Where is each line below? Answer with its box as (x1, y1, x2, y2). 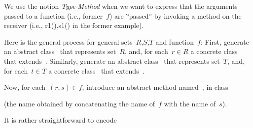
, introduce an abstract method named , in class (82, 82, 228, 92)
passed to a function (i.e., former (4, 10, 103, 21)
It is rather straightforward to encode (4, 115, 117, 125)
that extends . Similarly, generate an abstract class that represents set (4, 55, 220, 66)
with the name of (164, 98, 216, 108)
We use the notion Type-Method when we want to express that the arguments (4, 1, 238, 11)
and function (155, 36, 194, 47)
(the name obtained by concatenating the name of (4, 98, 155, 108)
